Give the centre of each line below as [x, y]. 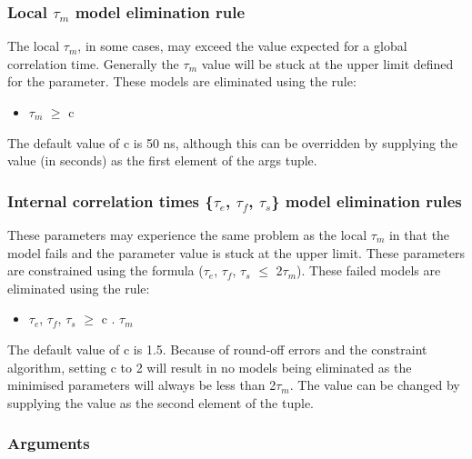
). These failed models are [369, 270]
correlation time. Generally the [93, 63]
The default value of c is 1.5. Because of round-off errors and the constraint [217, 349]
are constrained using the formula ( [105, 270]
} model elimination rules [367, 200]
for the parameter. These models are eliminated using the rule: [182, 81]
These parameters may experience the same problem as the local [187, 234]
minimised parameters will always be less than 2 [142, 385]
